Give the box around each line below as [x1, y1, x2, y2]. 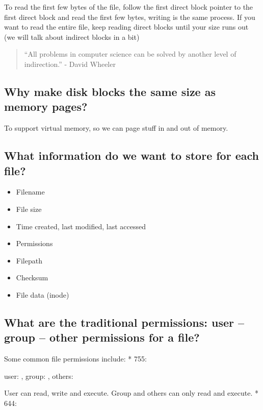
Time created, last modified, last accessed [16, 221, 146, 231]
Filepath [16, 255, 42, 266]
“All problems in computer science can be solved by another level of [24, 49, 236, 59]
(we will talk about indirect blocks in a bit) [4, 31, 140, 42]
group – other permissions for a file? [4, 329, 200, 345]
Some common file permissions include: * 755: [4, 353, 147, 364]
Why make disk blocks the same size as [4, 83, 216, 99]
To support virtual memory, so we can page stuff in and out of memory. [4, 123, 228, 133]
